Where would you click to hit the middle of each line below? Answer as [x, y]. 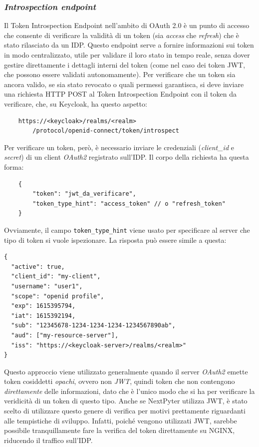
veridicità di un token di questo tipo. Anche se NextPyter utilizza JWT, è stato [126, 401]
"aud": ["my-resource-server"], [65, 335]
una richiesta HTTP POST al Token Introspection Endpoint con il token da [120, 94]
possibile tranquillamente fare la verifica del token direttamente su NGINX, [120, 430]
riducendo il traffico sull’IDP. [48, 440]
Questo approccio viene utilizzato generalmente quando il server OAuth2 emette [126, 371]
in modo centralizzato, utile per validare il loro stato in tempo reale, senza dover [127, 55]
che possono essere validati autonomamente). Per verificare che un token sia [120, 74]
